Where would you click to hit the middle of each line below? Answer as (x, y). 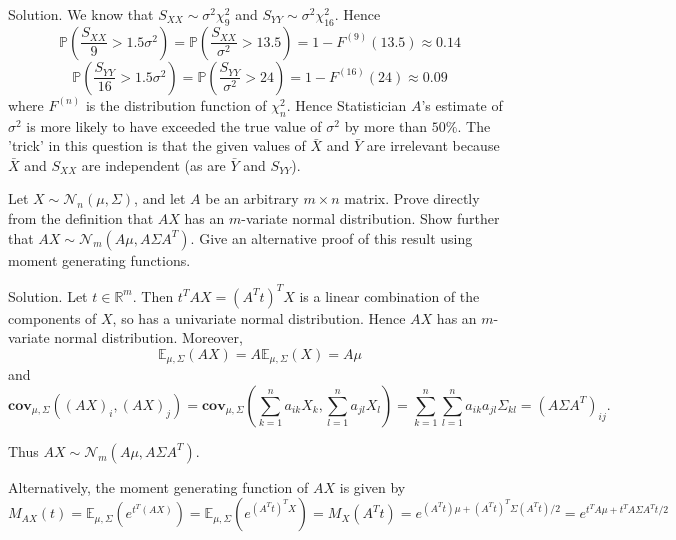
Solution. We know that (81, 14)
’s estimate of (462, 104)
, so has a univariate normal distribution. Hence (259, 317)
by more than (386, 125)
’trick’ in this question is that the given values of (157, 145)
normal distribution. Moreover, (148, 337)
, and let (160, 198)
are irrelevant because (433, 145)
